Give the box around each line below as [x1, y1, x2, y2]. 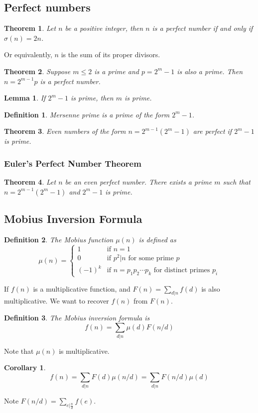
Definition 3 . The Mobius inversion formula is [4, 312, 150, 322]
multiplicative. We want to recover [4, 296, 109, 306]
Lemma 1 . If [4, 93, 46, 103]
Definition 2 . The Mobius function [4, 234, 114, 244]
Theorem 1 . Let [4, 23, 56, 33]
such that [223, 177, 251, 187]
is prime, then [70, 93, 114, 103]
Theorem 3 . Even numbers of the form [4, 126, 126, 136]
